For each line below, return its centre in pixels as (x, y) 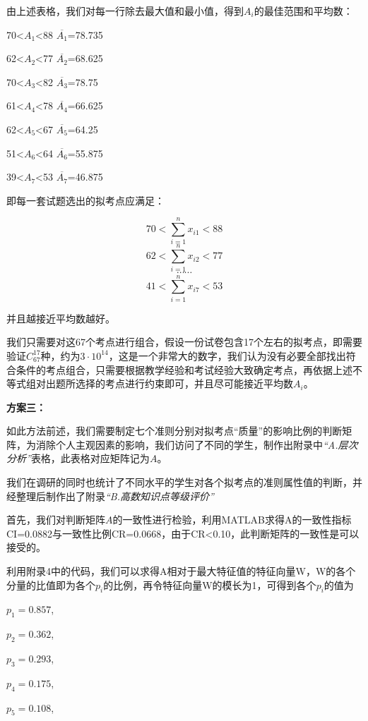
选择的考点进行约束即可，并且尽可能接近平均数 (184, 383)
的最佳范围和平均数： (303, 11)
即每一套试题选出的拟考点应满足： (85, 200)
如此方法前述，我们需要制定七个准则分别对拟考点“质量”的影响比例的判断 (174, 431)
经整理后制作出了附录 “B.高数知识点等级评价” (110, 496)
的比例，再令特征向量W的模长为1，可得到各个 (210, 584)
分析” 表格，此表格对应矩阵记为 (78, 458)
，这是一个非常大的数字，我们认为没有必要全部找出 (227, 355)
